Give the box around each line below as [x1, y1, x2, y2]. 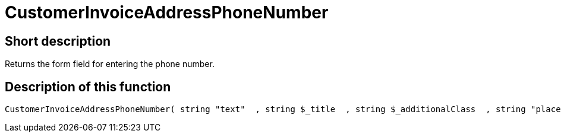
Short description [5, 33, 111, 49]
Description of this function [5, 79, 171, 94]
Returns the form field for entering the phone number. [5, 59, 215, 69]
